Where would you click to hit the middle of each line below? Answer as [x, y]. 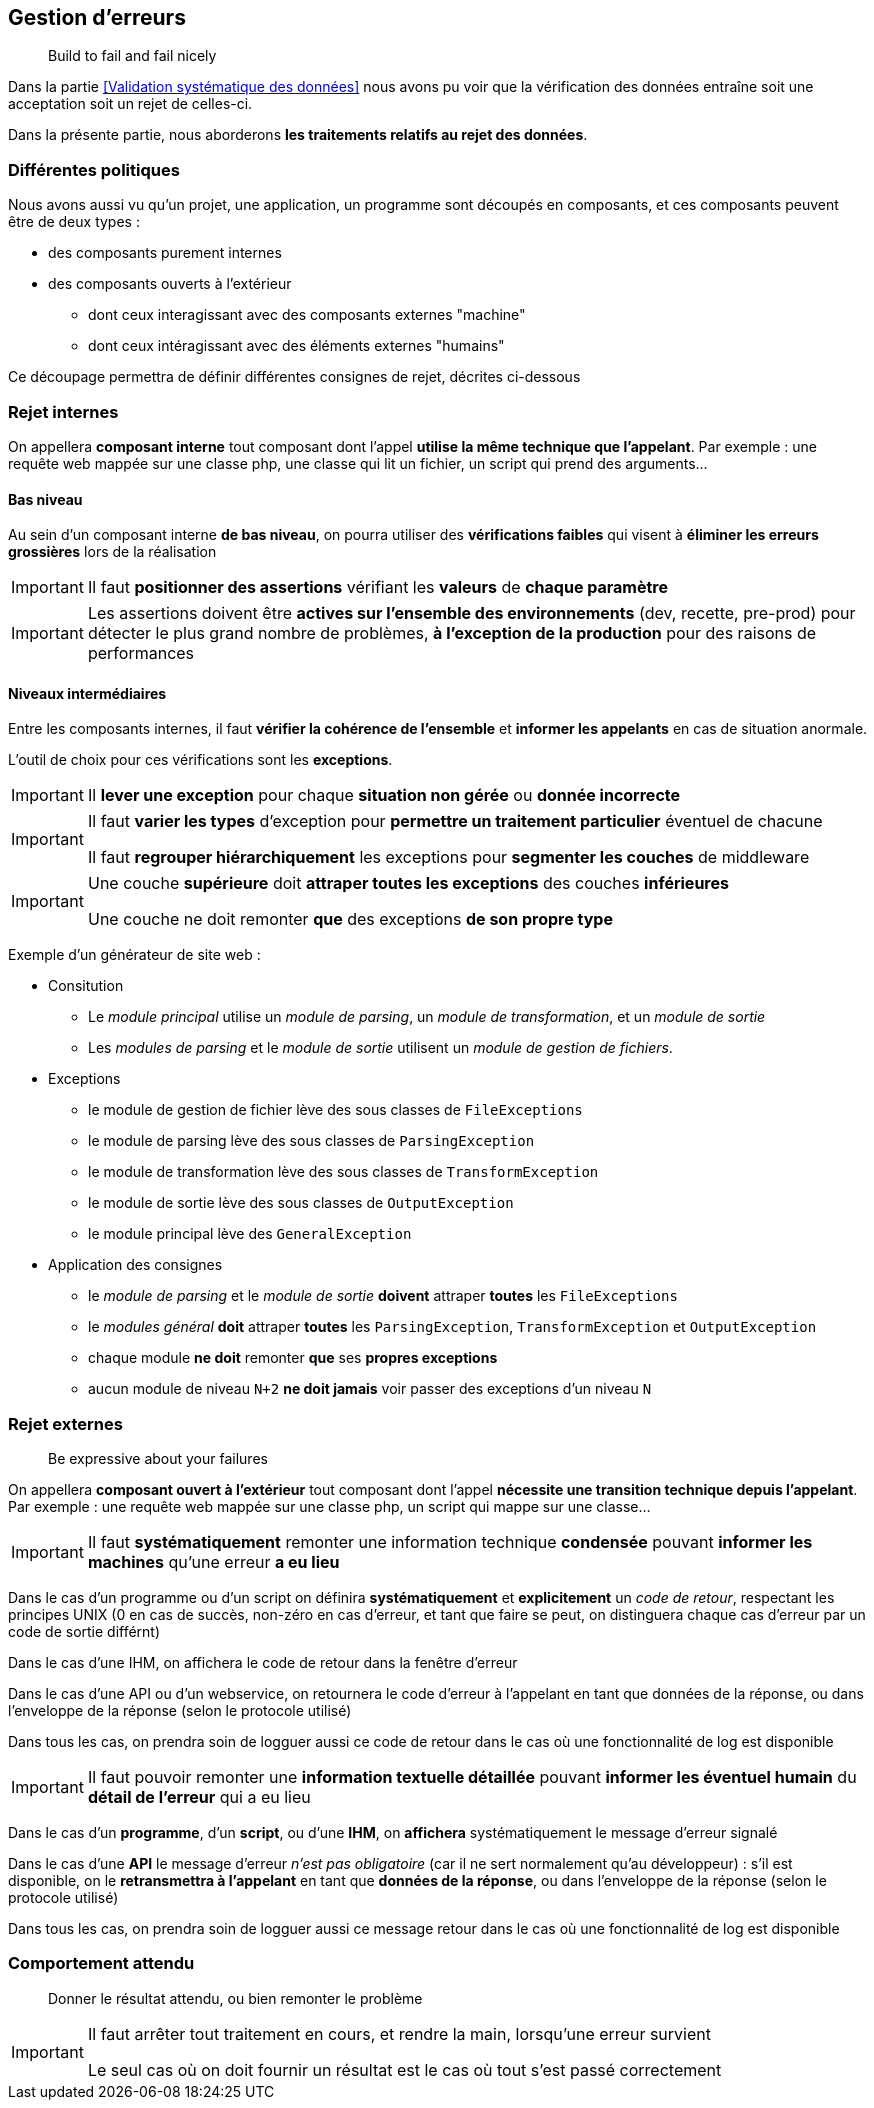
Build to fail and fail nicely [132, 56]
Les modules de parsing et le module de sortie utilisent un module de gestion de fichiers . [380, 1048]
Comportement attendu [101, 1963]
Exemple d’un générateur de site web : [134, 955]
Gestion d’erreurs [97, 17]
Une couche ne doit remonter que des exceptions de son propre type [350, 919]
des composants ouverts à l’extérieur [170, 284]
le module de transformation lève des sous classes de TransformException [343, 1172]
